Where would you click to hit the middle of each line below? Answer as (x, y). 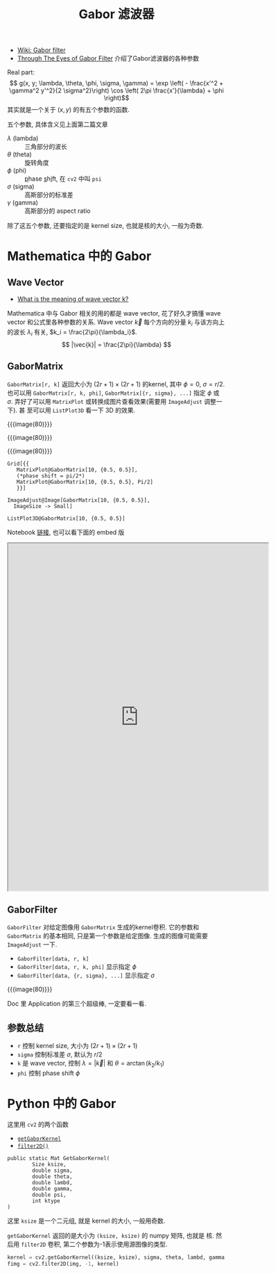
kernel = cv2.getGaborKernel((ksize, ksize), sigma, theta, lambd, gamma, (118, 1257)
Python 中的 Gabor (62, 1104)
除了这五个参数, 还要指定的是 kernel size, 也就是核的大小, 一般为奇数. (106, 226)
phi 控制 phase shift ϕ (49, 1073)
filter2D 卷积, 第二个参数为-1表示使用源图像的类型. (94, 1244)
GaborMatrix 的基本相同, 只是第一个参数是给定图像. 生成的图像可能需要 (107, 936)
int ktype (46, 1201)
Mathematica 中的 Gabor (79, 256)
